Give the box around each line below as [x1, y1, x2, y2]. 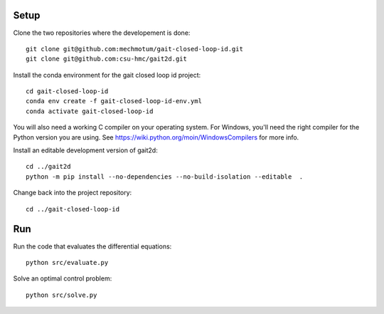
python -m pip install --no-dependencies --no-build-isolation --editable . [26, 172, 304, 181]
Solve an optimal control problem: [13, 274, 112, 283]
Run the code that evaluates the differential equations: [13, 242, 172, 251]
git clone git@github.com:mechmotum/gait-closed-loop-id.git [26, 45, 243, 53]
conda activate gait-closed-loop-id [26, 107, 154, 115]
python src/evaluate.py [26, 258, 109, 266]
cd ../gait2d [26, 162, 71, 171]
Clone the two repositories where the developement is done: [13, 28, 191, 37]
